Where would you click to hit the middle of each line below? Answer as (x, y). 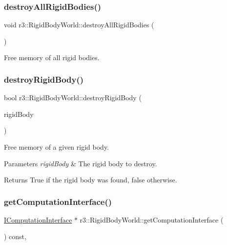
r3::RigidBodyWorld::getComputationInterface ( (152, 220)
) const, (15, 236)
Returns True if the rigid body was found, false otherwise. (91, 180)
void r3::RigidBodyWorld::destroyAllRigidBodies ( (79, 25)
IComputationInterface (38, 220)
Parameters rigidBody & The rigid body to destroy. (81, 163)
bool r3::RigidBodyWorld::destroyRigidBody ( (73, 98)
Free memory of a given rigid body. (56, 147)
